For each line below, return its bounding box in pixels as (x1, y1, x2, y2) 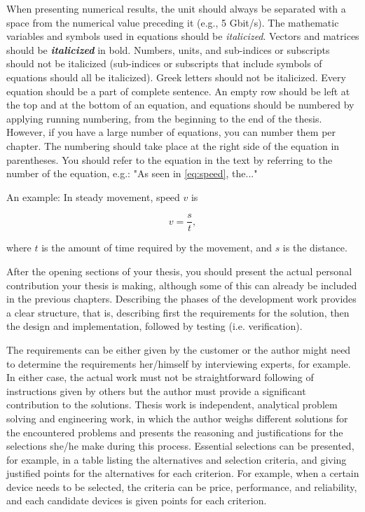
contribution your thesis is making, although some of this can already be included (6, 277, 357, 292)
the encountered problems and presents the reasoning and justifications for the (6, 424, 343, 439)
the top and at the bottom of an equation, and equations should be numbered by (6, 97, 354, 112)
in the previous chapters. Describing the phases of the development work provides (6, 291, 357, 306)
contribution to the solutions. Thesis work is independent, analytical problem (6, 397, 338, 412)
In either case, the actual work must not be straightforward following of (6, 370, 314, 385)
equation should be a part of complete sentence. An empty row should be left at (6, 83, 350, 98)
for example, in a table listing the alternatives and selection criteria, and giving (6, 452, 347, 466)
